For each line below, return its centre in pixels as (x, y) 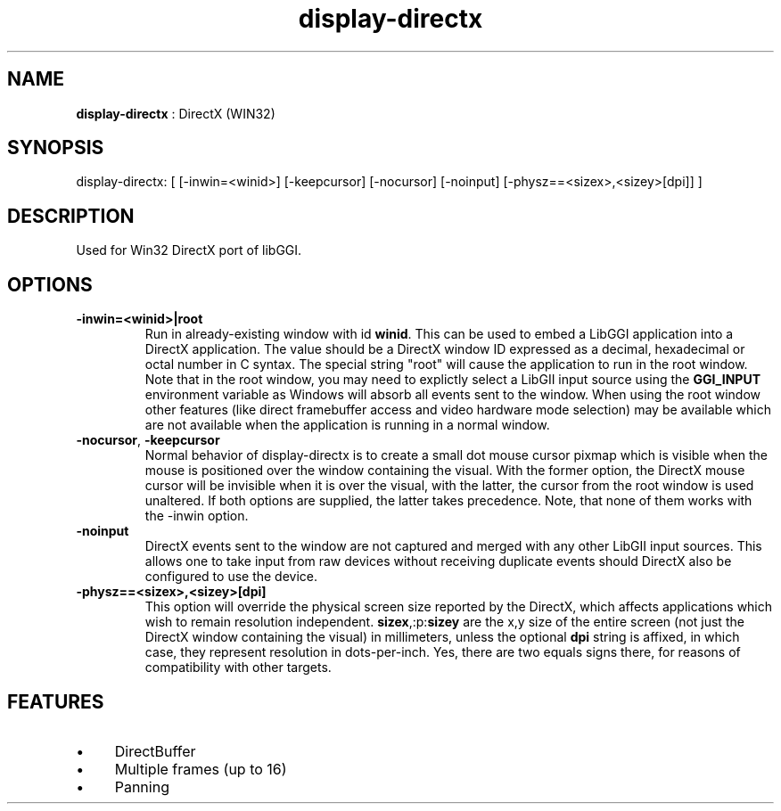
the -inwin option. (197, 516)
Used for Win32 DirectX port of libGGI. (189, 250)
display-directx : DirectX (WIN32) (176, 113)
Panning (142, 786)
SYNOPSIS (56, 148)
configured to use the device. (231, 577)
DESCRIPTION (71, 216)
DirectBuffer (155, 751)
